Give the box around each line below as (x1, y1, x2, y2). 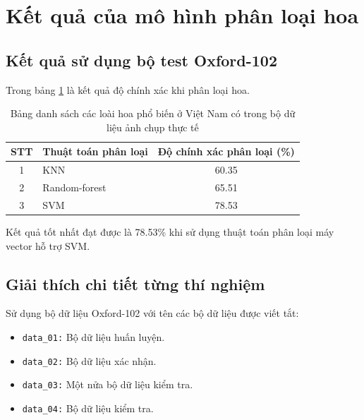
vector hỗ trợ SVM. (6, 238, 90, 253)
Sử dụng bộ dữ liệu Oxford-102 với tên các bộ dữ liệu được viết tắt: (6, 306, 299, 320)
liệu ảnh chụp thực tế (107, 119, 199, 134)
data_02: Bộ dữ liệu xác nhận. (22, 353, 157, 368)
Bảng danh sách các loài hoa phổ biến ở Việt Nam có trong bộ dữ (10, 106, 296, 121)
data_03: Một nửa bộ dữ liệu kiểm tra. (22, 377, 193, 392)
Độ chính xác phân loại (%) (157, 144, 295, 159)
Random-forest (42, 180, 107, 195)
